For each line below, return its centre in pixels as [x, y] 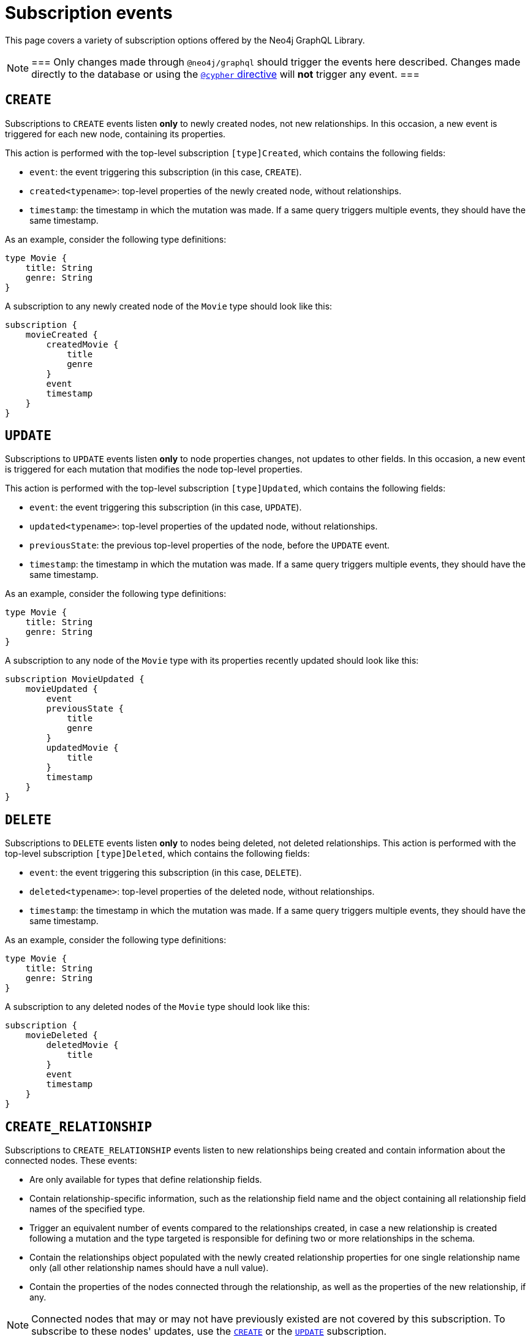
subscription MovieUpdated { [75, 679]
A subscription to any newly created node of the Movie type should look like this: [169, 306]
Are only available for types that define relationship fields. [146, 1180]
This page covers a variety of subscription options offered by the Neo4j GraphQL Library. [185, 40]
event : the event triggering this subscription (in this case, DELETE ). [166, 873]
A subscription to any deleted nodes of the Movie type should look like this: [157, 1007]
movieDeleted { [62, 1035]
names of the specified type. [87, 1209]
